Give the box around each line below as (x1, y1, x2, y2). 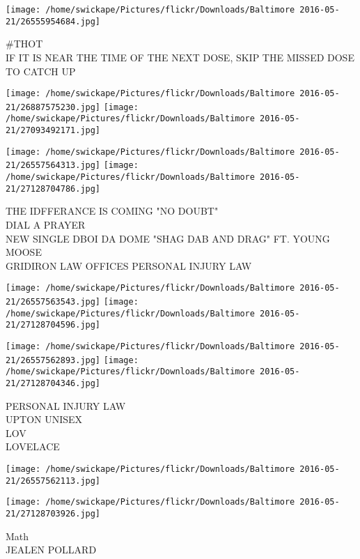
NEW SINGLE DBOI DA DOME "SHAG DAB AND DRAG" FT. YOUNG (6, 231, 330, 245)
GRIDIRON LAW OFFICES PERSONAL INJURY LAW (6, 258, 252, 273)
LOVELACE (6, 439, 60, 454)
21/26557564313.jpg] (6, 160, 101, 171)
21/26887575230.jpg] (6, 102, 101, 112)
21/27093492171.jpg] (6, 125, 101, 136)
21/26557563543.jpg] (6, 296, 101, 307)
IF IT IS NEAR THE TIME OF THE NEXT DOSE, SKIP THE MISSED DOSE (6, 49, 354, 64)
